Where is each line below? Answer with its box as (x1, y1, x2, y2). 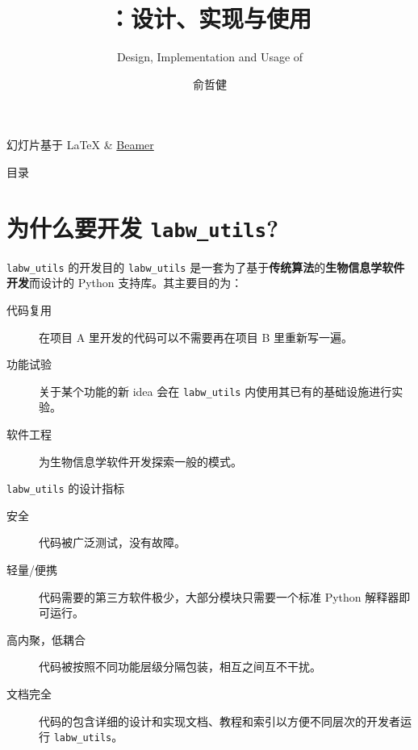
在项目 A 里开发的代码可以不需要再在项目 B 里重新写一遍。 (39, 328, 353, 345)
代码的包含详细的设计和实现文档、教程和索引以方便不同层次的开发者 (39, 712, 400, 729)
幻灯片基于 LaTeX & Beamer (6, 136, 154, 153)
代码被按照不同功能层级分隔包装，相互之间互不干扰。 (39, 658, 321, 675)
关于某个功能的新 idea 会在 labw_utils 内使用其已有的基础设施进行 (39, 382, 392, 399)
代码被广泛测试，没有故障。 (39, 534, 186, 551)
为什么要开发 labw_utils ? (6, 210, 279, 244)
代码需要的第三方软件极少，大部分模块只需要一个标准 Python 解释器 (39, 588, 399, 605)
